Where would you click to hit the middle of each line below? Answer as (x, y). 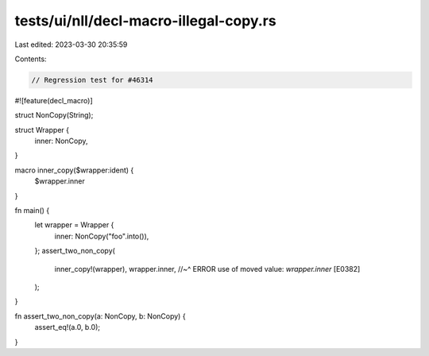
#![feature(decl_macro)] (54, 100)
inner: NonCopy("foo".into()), (102, 236)
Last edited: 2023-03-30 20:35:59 (71, 44)
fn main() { (32, 211)
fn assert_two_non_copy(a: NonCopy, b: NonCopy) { (100, 316)
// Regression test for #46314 (93, 80)
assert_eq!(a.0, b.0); (68, 327)
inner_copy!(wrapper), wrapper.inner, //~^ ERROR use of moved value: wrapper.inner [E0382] (207, 269)
